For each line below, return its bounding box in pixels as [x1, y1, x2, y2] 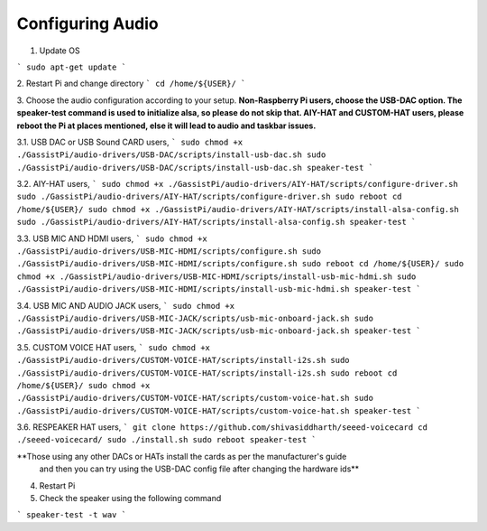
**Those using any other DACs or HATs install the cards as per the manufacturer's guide [16, 451, 347, 461]
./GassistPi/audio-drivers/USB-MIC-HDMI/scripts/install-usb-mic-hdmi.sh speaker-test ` [16, 284, 421, 294]
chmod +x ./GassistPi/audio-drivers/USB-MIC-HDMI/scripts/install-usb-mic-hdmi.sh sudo [16, 271, 417, 282]
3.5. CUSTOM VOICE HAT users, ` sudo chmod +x [16, 341, 211, 352]
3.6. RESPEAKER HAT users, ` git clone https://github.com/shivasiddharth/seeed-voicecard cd [16, 422, 428, 433]
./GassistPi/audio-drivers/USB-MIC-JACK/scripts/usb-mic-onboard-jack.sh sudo [16, 312, 374, 323]
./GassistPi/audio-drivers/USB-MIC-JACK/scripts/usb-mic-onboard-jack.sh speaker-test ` [16, 326, 421, 336]
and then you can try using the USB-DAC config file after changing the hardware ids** [39, 463, 360, 474]
